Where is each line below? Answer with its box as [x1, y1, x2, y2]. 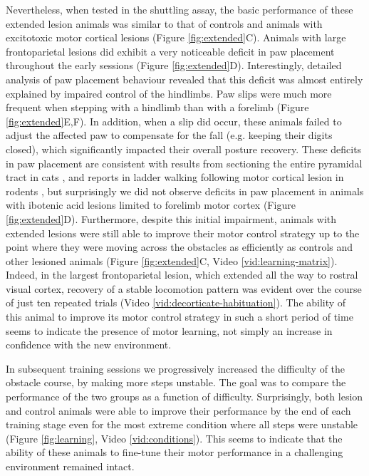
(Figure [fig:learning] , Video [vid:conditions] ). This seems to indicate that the [6, 430, 343, 445]
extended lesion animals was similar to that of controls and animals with [6, 16, 323, 31]
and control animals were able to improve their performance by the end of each [6, 403, 351, 418]
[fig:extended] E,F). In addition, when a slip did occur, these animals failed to [6, 113, 342, 128]
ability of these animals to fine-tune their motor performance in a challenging [6, 445, 343, 460]
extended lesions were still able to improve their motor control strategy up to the [6, 225, 360, 240]
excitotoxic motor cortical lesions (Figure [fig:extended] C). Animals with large [6, 30, 346, 45]
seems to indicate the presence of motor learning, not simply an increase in [6, 323, 333, 338]
